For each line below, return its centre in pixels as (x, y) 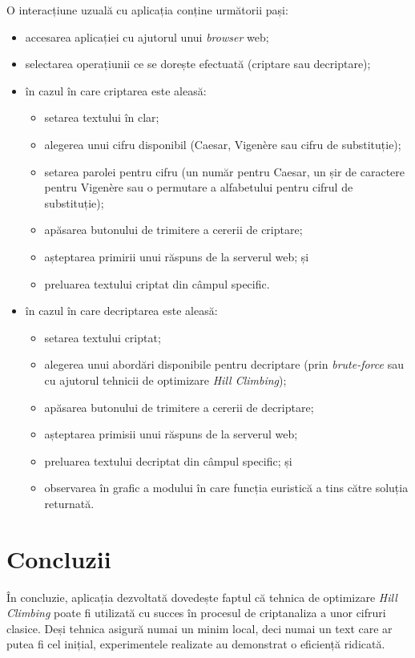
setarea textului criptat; (103, 337)
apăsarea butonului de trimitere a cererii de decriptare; (179, 407)
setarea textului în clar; (102, 117)
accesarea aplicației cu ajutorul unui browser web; (147, 36)
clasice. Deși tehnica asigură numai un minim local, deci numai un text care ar (199, 628)
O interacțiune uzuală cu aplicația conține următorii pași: (147, 10)
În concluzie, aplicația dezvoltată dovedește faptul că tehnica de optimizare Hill (202, 597)
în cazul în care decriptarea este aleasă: (121, 311)
